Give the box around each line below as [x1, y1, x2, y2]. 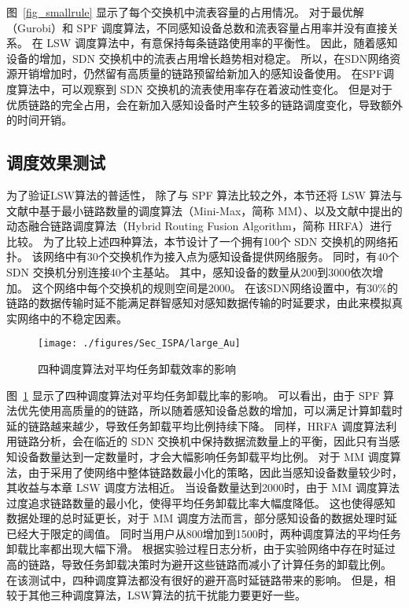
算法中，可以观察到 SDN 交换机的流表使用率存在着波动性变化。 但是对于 [17, 80, 392, 97]
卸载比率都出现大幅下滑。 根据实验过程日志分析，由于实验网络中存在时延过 [6, 540, 396, 557]
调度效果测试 [6, 150, 105, 174]
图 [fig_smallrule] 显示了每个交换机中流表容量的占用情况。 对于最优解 [6, 4, 364, 20]
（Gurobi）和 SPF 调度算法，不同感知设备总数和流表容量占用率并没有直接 [6, 19, 388, 35]
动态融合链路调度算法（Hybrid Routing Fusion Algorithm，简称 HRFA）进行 [6, 218, 392, 234]
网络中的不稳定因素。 [17, 309, 127, 326]
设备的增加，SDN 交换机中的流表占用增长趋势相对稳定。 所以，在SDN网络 [6, 49, 390, 66]
